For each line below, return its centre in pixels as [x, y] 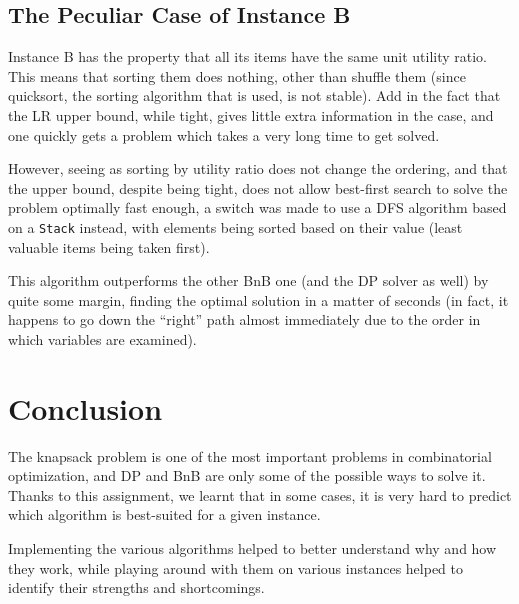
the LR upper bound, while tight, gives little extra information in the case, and [251, 114]
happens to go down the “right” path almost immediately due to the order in [244, 319]
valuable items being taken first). [109, 246]
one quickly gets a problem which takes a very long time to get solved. [224, 134]
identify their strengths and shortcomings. [136, 587]
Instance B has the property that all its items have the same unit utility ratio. [248, 56]
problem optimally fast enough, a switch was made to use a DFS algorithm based [257, 207]
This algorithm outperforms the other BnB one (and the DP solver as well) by [248, 280]
